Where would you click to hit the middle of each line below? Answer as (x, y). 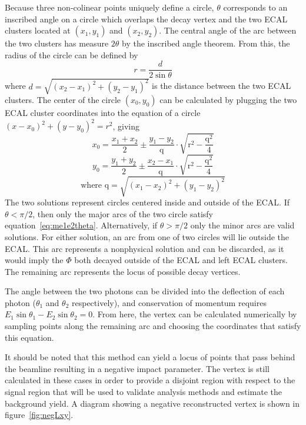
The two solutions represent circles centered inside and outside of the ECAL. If (147, 202)
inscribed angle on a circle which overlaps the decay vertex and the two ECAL (146, 19)
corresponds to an (255, 7)
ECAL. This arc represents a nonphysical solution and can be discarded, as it (144, 248)
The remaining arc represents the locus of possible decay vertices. (123, 271)
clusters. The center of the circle (63, 99)
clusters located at (38, 30)
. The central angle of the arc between (228, 30)
